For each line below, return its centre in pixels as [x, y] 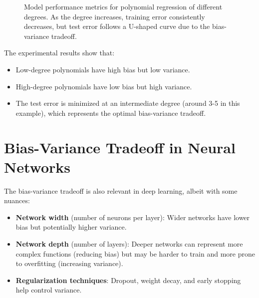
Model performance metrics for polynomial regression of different [123, 6]
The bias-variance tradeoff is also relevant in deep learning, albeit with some [121, 190]
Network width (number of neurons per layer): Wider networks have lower [133, 217]
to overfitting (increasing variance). [69, 263]
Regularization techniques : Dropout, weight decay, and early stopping [128, 280]
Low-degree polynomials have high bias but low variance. [103, 69]
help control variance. [49, 290]
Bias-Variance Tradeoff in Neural [120, 147]
